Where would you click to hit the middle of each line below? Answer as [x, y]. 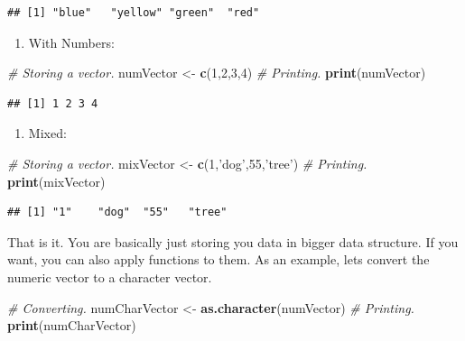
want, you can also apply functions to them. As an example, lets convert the [219, 259]
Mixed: [47, 133]
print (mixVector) [56, 181]
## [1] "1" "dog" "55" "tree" [117, 212]
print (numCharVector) [72, 325]
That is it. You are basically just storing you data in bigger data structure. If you [233, 241]
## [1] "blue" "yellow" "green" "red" [134, 13]
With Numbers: [71, 42]
